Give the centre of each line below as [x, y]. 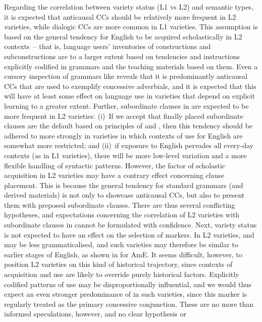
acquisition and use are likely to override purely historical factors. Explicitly [122, 274]
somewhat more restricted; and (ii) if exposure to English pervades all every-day [129, 145]
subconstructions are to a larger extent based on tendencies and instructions [122, 56]
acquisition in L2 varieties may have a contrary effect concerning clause [114, 175]
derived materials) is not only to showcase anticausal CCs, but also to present [124, 195]
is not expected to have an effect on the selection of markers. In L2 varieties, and [129, 234]
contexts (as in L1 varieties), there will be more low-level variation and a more [125, 155]
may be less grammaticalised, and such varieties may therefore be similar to [121, 244]
